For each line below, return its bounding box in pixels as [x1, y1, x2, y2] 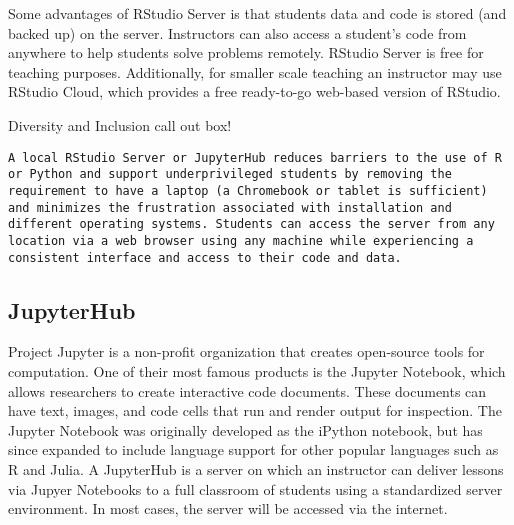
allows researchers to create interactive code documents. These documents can [8, 380, 487, 401]
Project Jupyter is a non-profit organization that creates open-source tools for [8, 341, 485, 362]
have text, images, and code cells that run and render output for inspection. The [8, 400, 502, 421]
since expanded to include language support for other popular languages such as [8, 439, 499, 460]
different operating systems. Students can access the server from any [8, 217, 495, 232]
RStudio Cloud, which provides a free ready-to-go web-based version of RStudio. [8, 81, 501, 102]
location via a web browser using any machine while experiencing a [8, 233, 474, 248]
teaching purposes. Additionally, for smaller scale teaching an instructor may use [8, 61, 502, 82]
